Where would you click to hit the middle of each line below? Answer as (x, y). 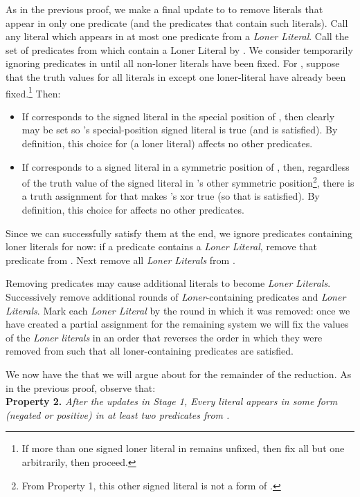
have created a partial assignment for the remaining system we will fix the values (177, 324)
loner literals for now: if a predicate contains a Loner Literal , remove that (161, 246)
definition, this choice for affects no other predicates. (133, 210)
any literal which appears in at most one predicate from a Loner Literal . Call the (177, 36)
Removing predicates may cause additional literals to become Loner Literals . (168, 283)
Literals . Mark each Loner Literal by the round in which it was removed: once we (178, 310)
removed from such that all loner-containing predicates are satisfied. (150, 351)
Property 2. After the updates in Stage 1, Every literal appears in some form (172, 401)
